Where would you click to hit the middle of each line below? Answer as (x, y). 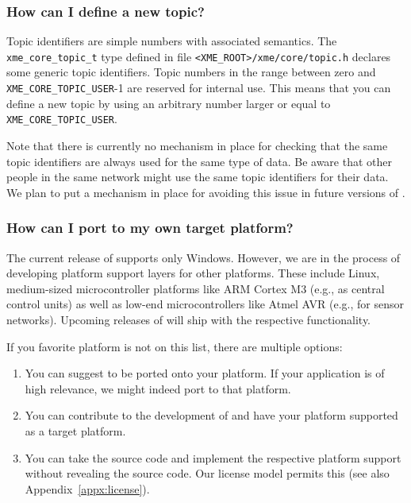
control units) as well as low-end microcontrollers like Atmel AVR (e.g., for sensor (205, 304)
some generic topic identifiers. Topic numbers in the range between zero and (191, 72)
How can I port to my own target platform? (150, 228)
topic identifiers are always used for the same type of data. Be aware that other (199, 161)
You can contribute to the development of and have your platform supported (211, 415)
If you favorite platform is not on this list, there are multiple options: (175, 346)
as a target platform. (75, 430)
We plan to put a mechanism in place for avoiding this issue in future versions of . (206, 192)
